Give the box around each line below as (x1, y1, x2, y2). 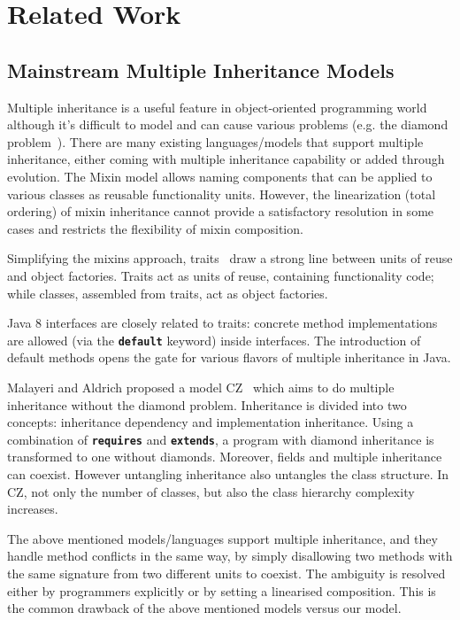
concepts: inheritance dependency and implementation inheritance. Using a (7, 413, 414, 431)
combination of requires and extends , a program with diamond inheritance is (7, 430, 434, 448)
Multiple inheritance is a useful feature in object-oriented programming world (7, 97, 427, 116)
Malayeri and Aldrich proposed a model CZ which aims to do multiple (7, 377, 395, 396)
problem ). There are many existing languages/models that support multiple (7, 132, 424, 151)
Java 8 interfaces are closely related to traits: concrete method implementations (7, 314, 438, 332)
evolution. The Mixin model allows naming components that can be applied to (7, 167, 433, 185)
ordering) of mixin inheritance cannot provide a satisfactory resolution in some (7, 202, 434, 221)
